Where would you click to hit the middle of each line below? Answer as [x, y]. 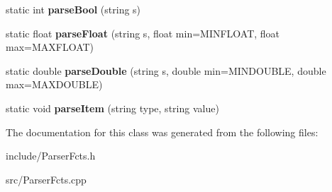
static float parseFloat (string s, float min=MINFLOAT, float [143, 33]
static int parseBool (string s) [73, 9]
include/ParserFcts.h [51, 156]
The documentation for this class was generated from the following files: [162, 132]
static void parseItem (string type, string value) [112, 108]
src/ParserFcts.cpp [46, 179]
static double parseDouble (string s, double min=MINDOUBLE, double [166, 70]
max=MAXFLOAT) [50, 47]
